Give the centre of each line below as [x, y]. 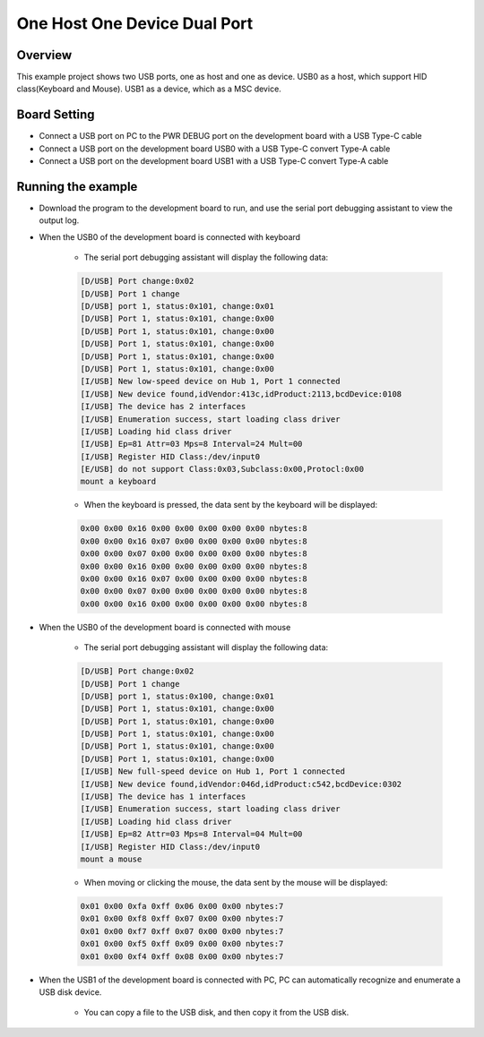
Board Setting [56, 115]
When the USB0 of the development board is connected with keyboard [169, 236]
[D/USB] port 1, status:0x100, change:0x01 [177, 696]
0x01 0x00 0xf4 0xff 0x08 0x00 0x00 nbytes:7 [182, 956]
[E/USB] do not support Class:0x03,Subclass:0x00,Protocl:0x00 [222, 469]
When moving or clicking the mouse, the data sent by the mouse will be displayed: [236, 882]
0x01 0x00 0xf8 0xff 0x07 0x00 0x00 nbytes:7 [182, 919]
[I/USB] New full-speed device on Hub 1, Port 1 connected [212, 771]
